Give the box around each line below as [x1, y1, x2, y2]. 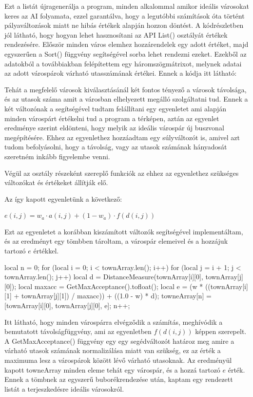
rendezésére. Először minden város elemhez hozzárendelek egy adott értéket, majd [4, 39, 249, 49]
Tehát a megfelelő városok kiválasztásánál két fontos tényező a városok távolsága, [4, 84, 247, 94]
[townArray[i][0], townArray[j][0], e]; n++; [4, 300, 130, 311]
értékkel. [33, 246, 59, 256]
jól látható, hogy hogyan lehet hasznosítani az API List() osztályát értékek [4, 29, 228, 40]
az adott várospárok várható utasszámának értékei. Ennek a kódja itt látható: [4, 68, 237, 78]
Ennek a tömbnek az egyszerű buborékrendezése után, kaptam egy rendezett [4, 374, 233, 384]
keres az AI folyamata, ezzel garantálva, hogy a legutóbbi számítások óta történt [4, 10, 245, 21]
